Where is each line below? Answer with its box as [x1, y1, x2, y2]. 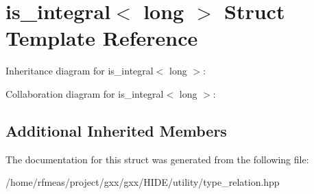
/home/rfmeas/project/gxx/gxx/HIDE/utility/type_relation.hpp [5, 175, 280, 189]
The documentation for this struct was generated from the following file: [5, 152, 309, 166]
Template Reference [5, 24, 198, 52]
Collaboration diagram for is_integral [5, 86, 164, 100]
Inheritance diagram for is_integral [5, 64, 154, 78]
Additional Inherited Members [5, 120, 227, 141]
